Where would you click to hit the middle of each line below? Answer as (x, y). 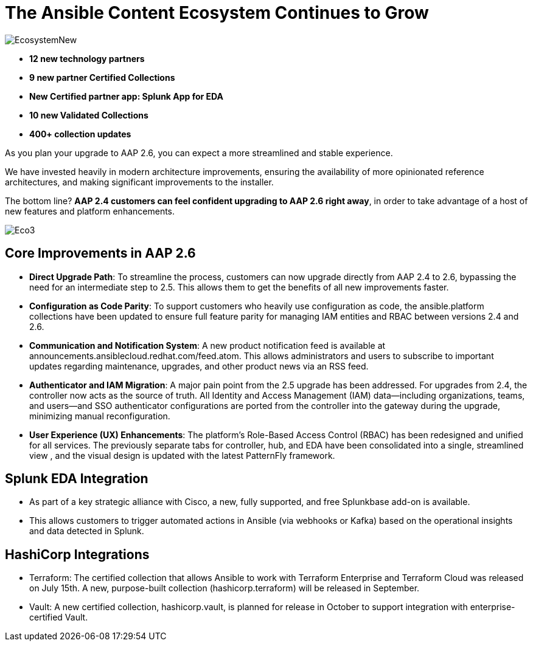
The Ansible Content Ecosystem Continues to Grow (217, 13)
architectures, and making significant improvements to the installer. (139, 182)
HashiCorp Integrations (77, 554)
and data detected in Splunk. (87, 531)
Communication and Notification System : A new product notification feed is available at (207, 345)
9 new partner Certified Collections (102, 77)
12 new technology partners (87, 58)
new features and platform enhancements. (90, 211)
